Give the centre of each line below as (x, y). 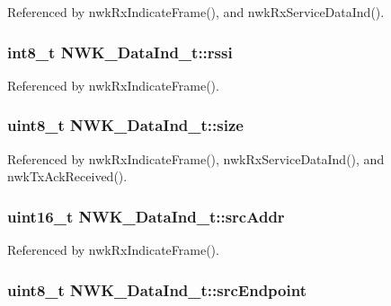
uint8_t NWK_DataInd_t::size (125, 125)
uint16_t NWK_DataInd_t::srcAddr (146, 216)
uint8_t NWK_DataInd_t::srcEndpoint (157, 289)
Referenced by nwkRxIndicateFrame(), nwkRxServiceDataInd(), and (196, 158)
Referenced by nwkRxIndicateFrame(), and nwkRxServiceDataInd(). (196, 12)
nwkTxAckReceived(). (67, 176)
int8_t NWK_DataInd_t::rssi (120, 52)
